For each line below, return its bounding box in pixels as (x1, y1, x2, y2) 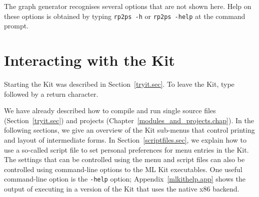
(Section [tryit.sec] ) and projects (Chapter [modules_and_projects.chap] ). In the (4, 115, 254, 125)
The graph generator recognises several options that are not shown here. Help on (4, 1, 251, 11)
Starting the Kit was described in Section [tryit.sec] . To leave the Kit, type (4, 78, 234, 89)
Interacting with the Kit (4, 50, 175, 70)
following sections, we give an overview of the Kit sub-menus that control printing (4, 125, 255, 135)
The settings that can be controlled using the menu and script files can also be (4, 154, 245, 165)
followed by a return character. (4, 88, 98, 99)
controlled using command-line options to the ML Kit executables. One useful (4, 164, 242, 174)
